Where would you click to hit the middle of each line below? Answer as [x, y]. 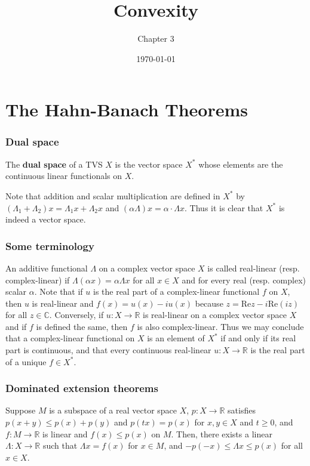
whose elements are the [241, 164]
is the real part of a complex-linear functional [176, 291]
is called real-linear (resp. [254, 268]
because [209, 303]
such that [60, 445]
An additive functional [47, 268]
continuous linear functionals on [64, 176]
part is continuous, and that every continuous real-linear [108, 350]
